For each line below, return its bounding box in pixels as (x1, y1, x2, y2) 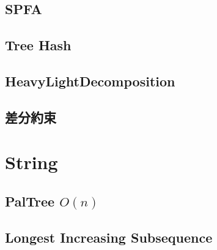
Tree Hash (5, 36, 72, 55)
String (5, 150, 58, 175)
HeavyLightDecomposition (5, 71, 175, 90)
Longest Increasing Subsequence (5, 227, 213, 246)
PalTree (5, 191, 55, 210)
